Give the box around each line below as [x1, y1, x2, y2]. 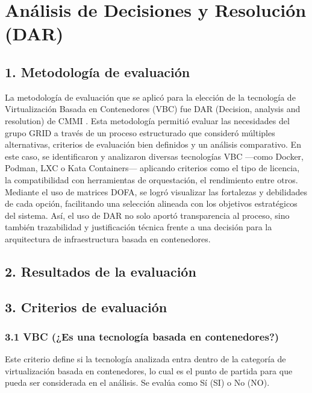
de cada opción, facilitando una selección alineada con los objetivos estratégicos [5, 197, 298, 210]
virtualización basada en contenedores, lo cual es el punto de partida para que [5, 364, 293, 377]
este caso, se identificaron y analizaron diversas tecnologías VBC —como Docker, [5, 149, 304, 162]
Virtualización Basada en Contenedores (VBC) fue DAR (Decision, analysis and [5, 102, 301, 115]
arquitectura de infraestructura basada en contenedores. [5, 232, 211, 245]
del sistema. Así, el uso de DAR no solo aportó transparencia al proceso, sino [5, 209, 290, 221]
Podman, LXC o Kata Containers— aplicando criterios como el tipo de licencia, [5, 162, 300, 174]
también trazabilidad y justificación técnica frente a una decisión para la [5, 221, 272, 233]
